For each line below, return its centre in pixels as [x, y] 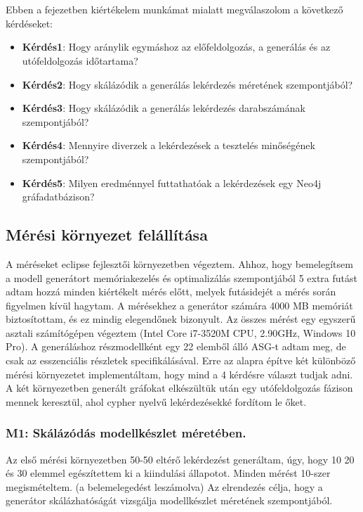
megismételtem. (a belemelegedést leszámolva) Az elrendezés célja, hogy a [164, 486]
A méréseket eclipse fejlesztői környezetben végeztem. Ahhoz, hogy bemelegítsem [179, 263]
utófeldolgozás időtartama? [80, 60]
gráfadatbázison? [58, 197]
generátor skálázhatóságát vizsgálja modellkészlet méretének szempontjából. [169, 500]
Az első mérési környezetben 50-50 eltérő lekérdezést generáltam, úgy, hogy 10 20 [180, 459]
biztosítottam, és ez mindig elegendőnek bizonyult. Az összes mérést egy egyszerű [181, 319]
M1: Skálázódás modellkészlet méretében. [126, 433]
